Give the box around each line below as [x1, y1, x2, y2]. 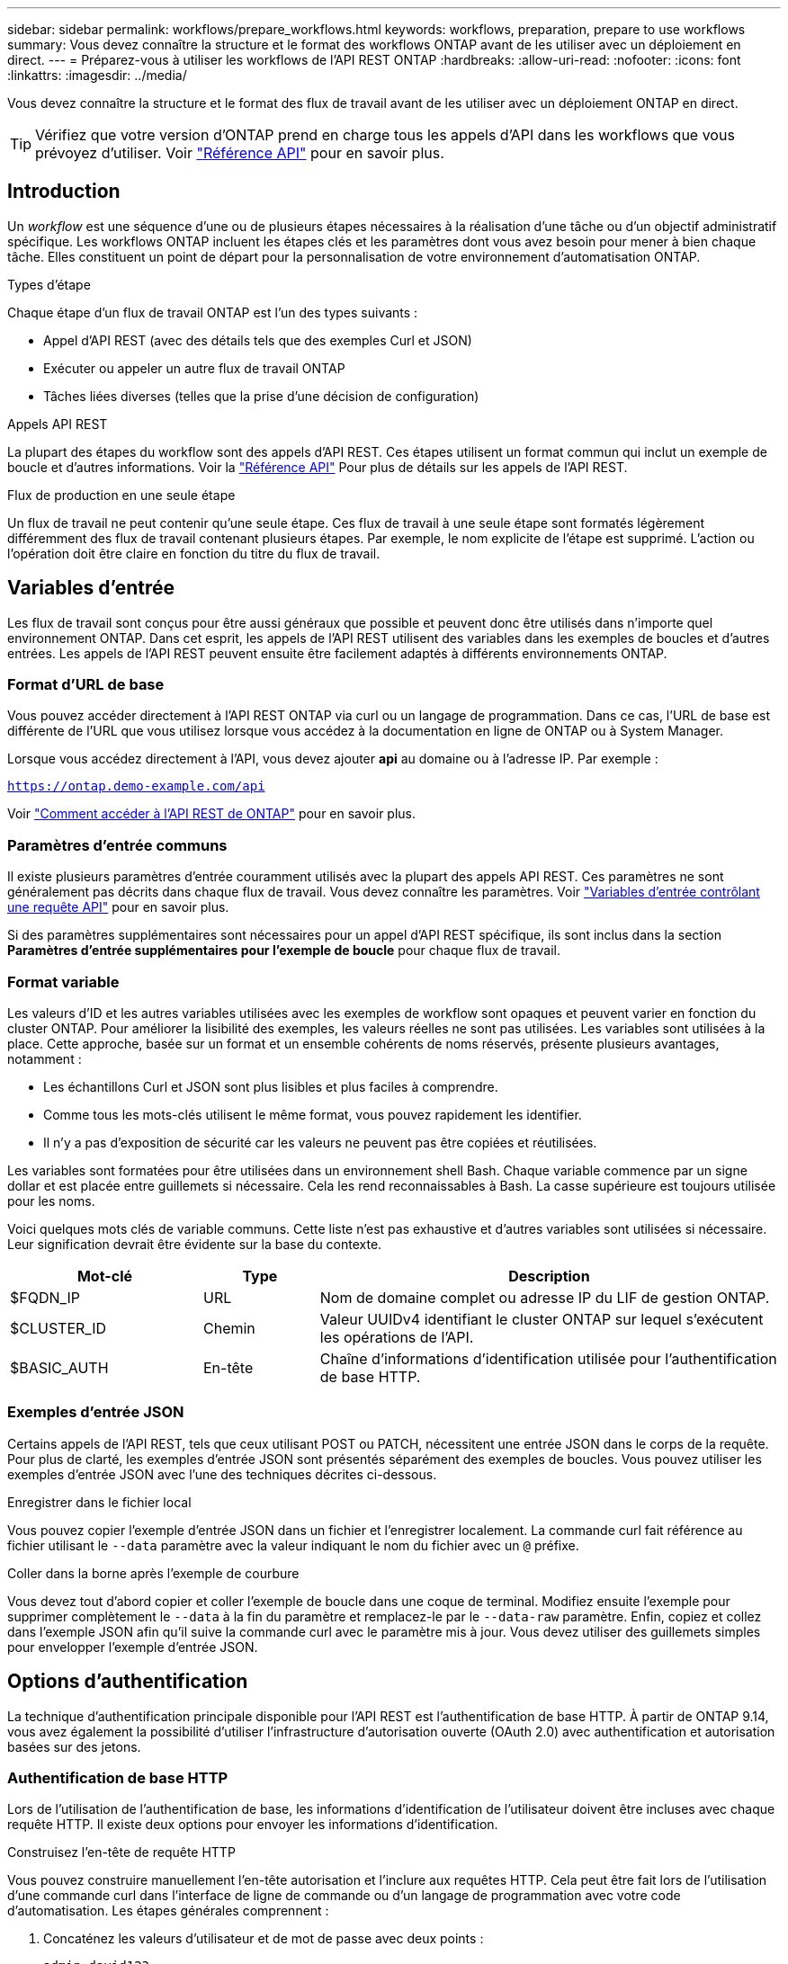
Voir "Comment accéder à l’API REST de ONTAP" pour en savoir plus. [7, 806, 416, 822]
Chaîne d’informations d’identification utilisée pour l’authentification [319, 1349, 777, 1368]
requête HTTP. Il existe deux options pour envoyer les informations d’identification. [7, 1817, 498, 1833]
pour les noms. [7, 1192, 95, 1209]
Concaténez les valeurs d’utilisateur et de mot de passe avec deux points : [43, 1931, 484, 1947]
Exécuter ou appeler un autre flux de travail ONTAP [43, 360, 345, 376]
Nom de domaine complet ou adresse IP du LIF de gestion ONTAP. [319, 1288, 770, 1307]
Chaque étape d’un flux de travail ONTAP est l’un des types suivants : [7, 304, 418, 320]
